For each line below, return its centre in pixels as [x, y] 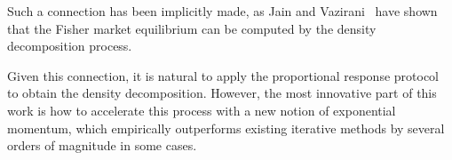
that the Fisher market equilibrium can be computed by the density [192, 28]
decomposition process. [70, 46]
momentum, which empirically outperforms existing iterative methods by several [226, 128]
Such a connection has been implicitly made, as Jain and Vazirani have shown [222, 11]
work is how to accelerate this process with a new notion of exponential [202, 110]
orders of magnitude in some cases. [102, 145]
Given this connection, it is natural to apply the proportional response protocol [223, 75]
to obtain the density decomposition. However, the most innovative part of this [222, 93]
